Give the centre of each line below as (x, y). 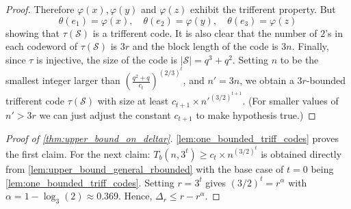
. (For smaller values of (290, 101)
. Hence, (135, 196)
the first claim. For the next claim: (78, 153)
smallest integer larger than (63, 80)
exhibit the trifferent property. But (263, 9)
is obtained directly (301, 153)
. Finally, (310, 46)
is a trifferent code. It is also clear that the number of (205, 32)
